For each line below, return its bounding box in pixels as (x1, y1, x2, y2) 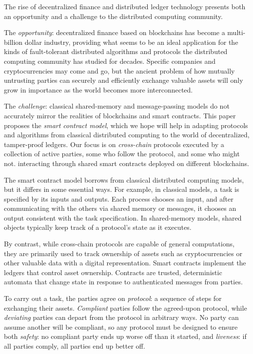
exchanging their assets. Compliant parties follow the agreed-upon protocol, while (4, 302, 247, 313)
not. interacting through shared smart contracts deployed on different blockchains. (4, 158, 250, 168)
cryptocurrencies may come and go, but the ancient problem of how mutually (4, 65, 235, 75)
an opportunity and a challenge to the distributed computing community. (4, 11, 223, 21)
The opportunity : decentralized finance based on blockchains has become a (4, 27, 225, 37)
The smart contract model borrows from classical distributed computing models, (4, 174, 244, 185)
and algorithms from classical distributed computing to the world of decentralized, (4, 130, 250, 140)
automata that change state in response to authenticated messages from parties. (4, 277, 243, 287)
